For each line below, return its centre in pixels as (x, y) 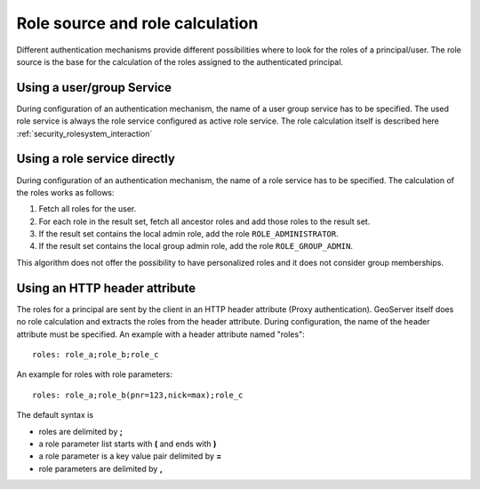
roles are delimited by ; (81, 431)
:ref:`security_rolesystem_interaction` (84, 133)
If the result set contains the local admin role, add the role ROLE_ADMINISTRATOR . (188, 234)
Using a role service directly (96, 159)
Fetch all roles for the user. (88, 209)
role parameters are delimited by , (101, 469)
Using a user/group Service (94, 88)
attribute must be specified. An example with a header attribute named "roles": (161, 334)
